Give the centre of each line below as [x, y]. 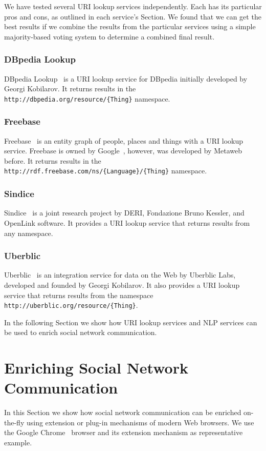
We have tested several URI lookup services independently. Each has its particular [133, 6]
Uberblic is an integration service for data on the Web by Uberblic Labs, [120, 275]
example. [18, 443]
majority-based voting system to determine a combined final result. [109, 36]
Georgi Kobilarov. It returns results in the [70, 89]
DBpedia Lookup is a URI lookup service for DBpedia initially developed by [126, 78]
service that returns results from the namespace [79, 295]
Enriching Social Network [96, 368]
